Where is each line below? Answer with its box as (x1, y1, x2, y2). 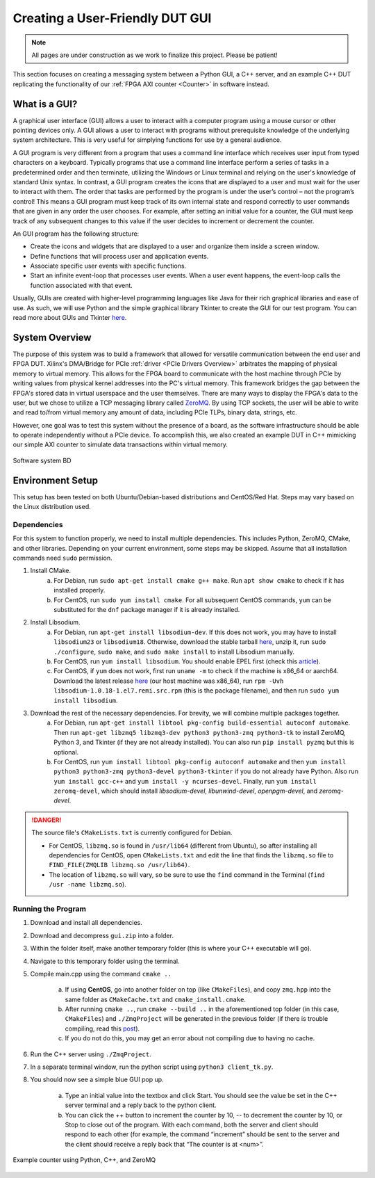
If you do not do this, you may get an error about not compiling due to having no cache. (65, 1034, 315, 1042)
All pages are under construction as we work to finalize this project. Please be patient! (31, 51, 278, 59)
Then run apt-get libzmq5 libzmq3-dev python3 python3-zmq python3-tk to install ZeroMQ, (53, 728, 347, 736)
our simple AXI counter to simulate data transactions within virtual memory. (12, 440, 228, 449)
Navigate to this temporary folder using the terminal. (30, 957, 180, 965)
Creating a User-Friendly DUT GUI (12, 10, 212, 26)
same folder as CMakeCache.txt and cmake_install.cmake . (65, 995, 247, 1003)
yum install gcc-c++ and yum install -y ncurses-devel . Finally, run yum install (53, 777, 317, 785)
